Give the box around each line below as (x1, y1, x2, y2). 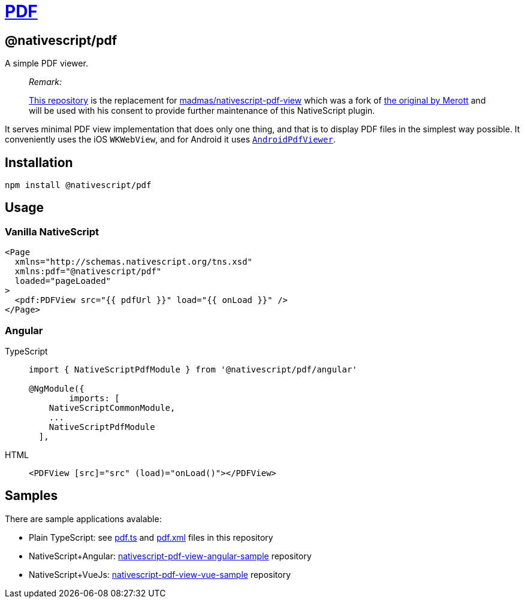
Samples (5, 488, 58, 504)
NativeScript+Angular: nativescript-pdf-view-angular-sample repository (29, 550, 312, 561)
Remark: (29, 77, 62, 87)
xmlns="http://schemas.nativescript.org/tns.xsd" (14, 257, 253, 267)
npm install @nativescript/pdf (5, 180, 152, 190)
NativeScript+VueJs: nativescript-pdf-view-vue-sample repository (29, 569, 291, 580)
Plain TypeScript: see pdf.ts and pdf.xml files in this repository (29, 532, 273, 543)
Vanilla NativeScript (5, 225, 99, 238)
